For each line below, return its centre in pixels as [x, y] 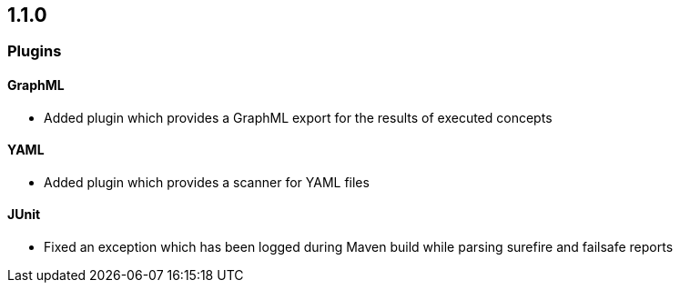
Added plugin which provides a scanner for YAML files [207, 182]
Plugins [35, 51]
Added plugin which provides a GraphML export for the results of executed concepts [298, 117]
